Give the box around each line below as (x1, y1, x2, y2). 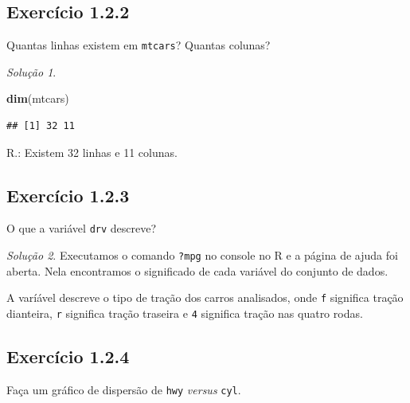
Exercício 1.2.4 (6, 344, 130, 369)
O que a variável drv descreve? (6, 220, 157, 237)
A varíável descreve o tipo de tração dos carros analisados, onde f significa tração (6, 289, 404, 306)
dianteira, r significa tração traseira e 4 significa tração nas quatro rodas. (6, 305, 363, 321)
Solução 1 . (6, 63, 57, 80)
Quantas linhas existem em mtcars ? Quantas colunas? (6, 37, 271, 53)
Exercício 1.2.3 (6, 182, 130, 207)
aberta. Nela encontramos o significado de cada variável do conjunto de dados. (6, 262, 389, 279)
